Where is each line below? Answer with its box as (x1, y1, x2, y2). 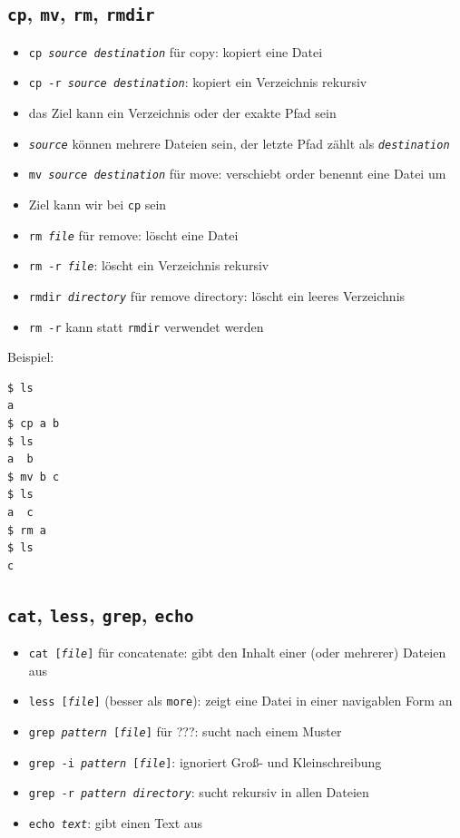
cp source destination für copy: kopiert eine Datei (28, 42, 323, 61)
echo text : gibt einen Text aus (28, 814, 203, 833)
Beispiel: (7, 347, 54, 366)
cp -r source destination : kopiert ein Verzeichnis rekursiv (28, 73, 367, 92)
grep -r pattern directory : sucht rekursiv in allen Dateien (28, 783, 369, 802)
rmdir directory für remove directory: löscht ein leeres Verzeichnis (28, 286, 406, 305)
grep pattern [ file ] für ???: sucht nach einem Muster (28, 722, 342, 741)
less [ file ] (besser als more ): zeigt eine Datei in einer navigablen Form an (28, 691, 453, 710)
